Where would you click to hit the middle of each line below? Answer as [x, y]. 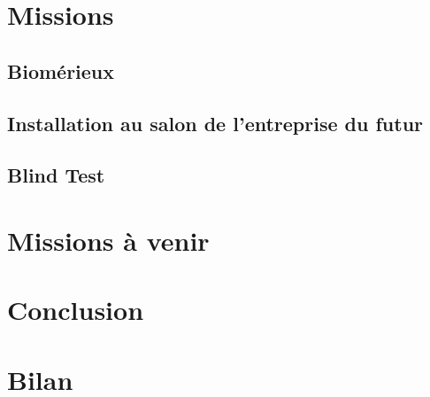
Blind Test [56, 175]
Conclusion [76, 310]
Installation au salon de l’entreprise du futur [215, 123]
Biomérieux [61, 70]
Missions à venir [108, 240]
